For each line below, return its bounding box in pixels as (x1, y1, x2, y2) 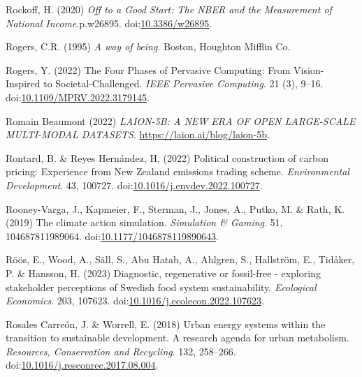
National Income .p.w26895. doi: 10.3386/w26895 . (6, 15, 212, 30)
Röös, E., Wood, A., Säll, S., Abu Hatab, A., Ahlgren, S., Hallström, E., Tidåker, (6, 252, 355, 267)
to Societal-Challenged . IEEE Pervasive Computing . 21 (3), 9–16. (43, 76, 324, 91)
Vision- (294, 62, 324, 77)
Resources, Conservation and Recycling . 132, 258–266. (6, 343, 236, 358)
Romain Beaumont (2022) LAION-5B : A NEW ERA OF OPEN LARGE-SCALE (6, 113, 356, 128)
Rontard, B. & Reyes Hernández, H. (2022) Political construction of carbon (6, 150, 328, 165)
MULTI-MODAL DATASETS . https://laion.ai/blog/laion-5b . (6, 127, 270, 142)
